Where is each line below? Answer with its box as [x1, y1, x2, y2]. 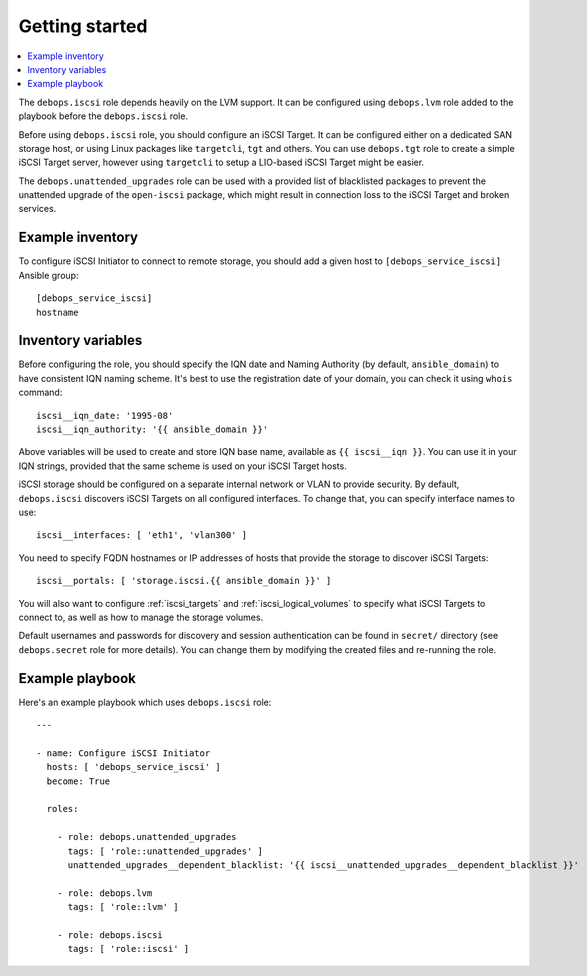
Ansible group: [18, 269, 79, 281]
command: [18, 386, 63, 399]
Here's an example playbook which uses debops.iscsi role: [18, 696, 272, 708]
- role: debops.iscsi [56, 929, 164, 940]
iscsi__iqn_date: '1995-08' [36, 410, 174, 421]
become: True [46, 775, 111, 787]
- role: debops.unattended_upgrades [56, 831, 237, 843]
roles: [46, 803, 79, 815]
